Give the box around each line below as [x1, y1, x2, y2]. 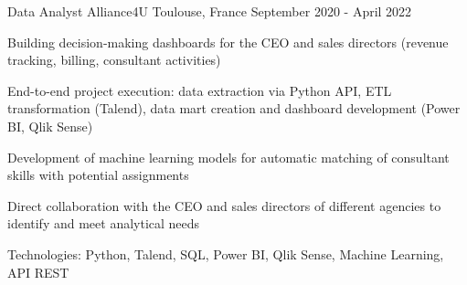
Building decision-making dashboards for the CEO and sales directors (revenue [7, 32, 449, 51]
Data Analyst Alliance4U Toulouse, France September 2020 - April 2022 [7, 2, 412, 20]
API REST [7, 262, 69, 281]
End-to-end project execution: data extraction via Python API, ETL [7, 80, 392, 100]
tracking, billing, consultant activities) [7, 50, 221, 69]
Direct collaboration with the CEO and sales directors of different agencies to [7, 195, 441, 215]
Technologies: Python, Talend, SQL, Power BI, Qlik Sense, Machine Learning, [7, 244, 444, 263]
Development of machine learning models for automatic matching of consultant [7, 147, 450, 166]
